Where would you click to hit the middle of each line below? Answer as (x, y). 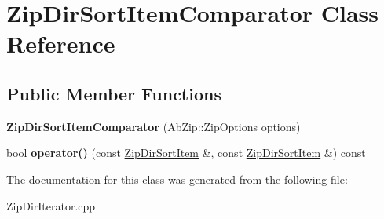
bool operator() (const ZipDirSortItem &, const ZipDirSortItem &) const (186, 153)
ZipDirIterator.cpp (51, 205)
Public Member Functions (114, 93)
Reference (61, 44)
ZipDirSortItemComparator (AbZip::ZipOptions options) (154, 126)
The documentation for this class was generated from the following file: (177, 179)
